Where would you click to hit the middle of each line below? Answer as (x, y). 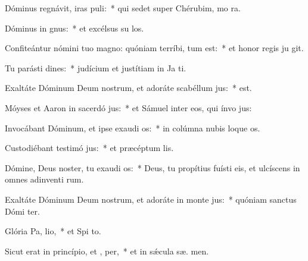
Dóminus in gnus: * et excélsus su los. (74, 28)
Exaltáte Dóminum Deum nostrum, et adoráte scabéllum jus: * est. (128, 88)
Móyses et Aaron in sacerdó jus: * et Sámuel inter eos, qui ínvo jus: (128, 107)
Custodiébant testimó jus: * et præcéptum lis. (89, 148)
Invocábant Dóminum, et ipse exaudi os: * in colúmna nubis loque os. (133, 128)
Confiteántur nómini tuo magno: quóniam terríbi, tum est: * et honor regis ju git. (154, 48)
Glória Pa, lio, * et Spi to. (53, 231)
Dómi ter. (22, 211)
